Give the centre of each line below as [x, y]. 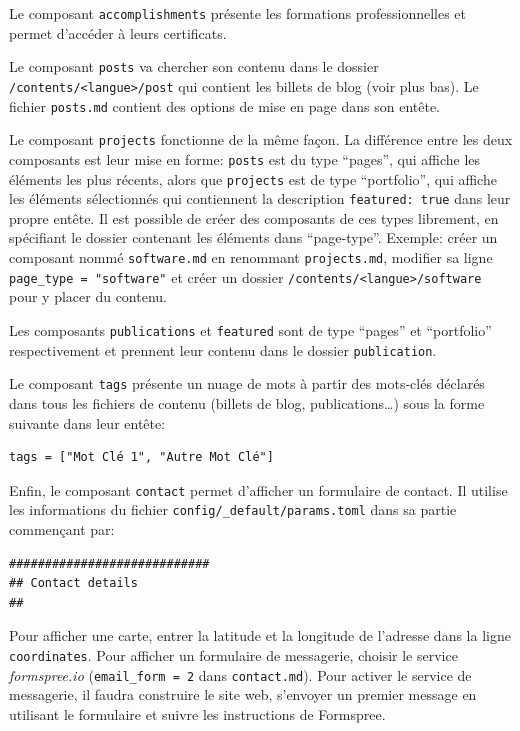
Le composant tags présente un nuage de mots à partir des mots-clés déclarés [247, 383]
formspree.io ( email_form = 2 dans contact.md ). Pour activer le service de [240, 674]
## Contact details [73, 583]
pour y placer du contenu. [88, 296]
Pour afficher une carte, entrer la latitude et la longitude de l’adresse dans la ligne [260, 635]
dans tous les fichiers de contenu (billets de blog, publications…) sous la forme [247, 402]
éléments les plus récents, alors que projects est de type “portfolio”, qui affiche [253, 178]
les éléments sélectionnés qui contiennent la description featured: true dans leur [260, 198]
